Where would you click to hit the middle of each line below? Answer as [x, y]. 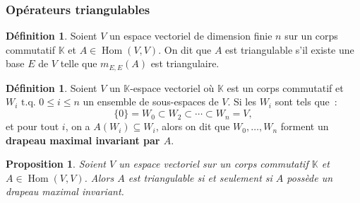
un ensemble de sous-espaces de [151, 101]
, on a [78, 126]
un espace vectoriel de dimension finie [191, 36]
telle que [79, 63]
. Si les [242, 101]
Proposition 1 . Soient [56, 164]
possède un [310, 177]
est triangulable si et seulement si [200, 177]
